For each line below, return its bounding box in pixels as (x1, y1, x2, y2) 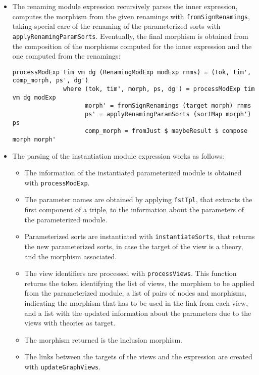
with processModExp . (24, 177, 90, 187)
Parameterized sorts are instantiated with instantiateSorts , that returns (24, 231, 255, 242)
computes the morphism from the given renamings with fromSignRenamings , (12, 11, 250, 21)
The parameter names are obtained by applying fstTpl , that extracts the (24, 194, 252, 205)
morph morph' (12, 135, 56, 143)
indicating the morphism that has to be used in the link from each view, (24, 297, 248, 308)
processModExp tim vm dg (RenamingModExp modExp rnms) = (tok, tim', (12, 68, 251, 76)
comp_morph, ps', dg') (12, 77, 89, 84)
